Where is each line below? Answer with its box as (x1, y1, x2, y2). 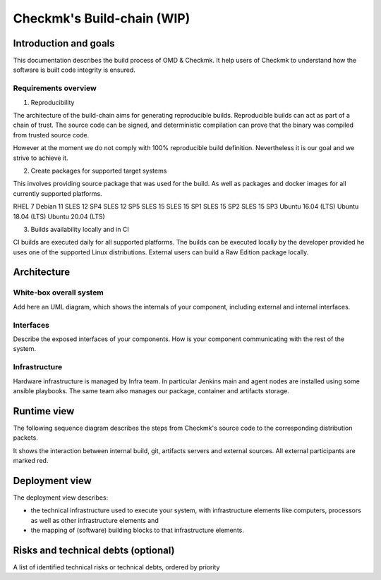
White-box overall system (13, 288, 104, 297)
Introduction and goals (13, 37, 116, 49)
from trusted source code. (13, 130, 90, 139)
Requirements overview (13, 83, 97, 93)
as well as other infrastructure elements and (30, 516, 159, 524)
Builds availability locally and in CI (30, 225, 130, 233)
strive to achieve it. (13, 154, 68, 162)
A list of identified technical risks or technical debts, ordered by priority (13, 562, 220, 571)
